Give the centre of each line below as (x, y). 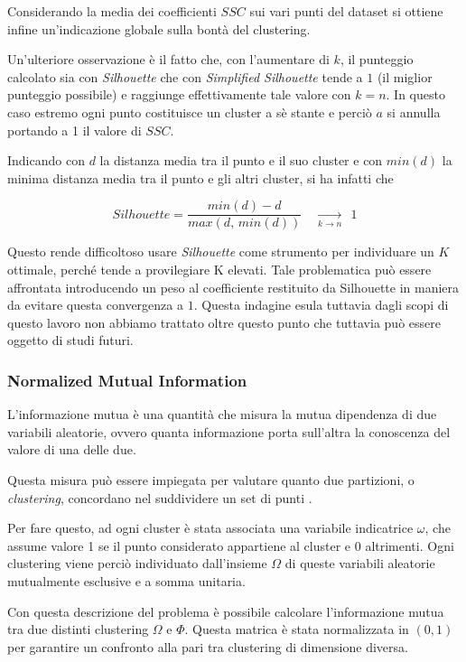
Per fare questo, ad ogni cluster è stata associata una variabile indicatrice (210, 528)
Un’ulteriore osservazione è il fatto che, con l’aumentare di (168, 59)
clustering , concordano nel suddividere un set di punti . (160, 497)
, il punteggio (377, 59)
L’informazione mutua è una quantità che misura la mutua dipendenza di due (222, 414)
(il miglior (405, 76)
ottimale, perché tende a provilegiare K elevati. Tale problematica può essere (219, 269)
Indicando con (46, 160)
